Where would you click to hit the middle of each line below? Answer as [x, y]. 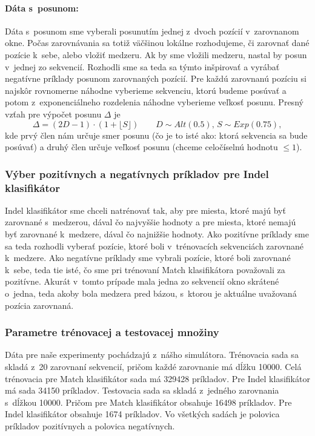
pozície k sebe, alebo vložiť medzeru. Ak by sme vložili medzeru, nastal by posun [156, 54]
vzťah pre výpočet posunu [53, 114]
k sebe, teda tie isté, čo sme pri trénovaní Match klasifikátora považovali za [145, 269]
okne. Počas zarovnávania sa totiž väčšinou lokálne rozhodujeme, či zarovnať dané [157, 43]
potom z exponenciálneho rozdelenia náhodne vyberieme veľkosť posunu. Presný [154, 102]
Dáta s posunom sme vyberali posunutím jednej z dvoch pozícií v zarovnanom [152, 31]
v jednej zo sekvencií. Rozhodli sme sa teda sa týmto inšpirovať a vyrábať [142, 66]
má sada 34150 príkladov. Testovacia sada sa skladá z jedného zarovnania [142, 390]
